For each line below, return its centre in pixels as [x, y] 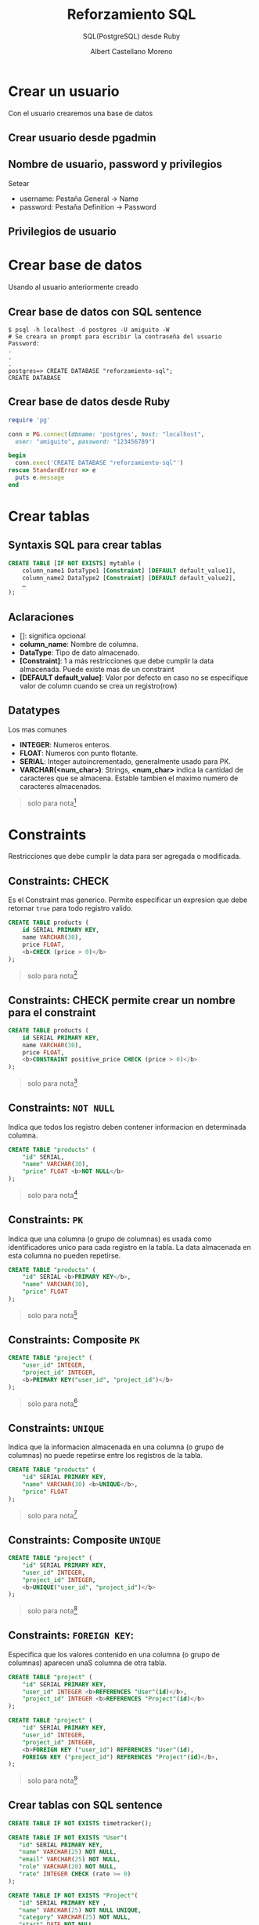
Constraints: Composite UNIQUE [85, 1540]
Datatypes [34, 711]
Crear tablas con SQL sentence [85, 1805]
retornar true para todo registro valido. [70, 908]
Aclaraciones [41, 617]
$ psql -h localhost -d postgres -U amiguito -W [89, 330]
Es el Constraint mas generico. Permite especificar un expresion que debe [128, 900]
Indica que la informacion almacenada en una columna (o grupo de [116, 1447]
